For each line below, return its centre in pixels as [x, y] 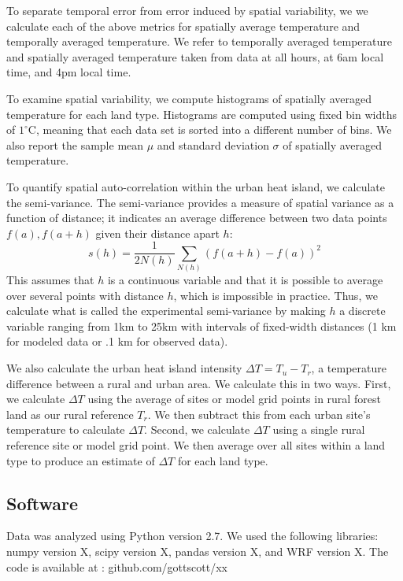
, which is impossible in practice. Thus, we [275, 295]
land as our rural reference [70, 414]
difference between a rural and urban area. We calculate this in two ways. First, [199, 383]
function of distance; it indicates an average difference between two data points [197, 218]
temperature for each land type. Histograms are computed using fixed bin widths [201, 114]
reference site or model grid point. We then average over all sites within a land [196, 445]
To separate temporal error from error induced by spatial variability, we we [187, 10]
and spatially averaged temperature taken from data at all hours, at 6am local [195, 56]
